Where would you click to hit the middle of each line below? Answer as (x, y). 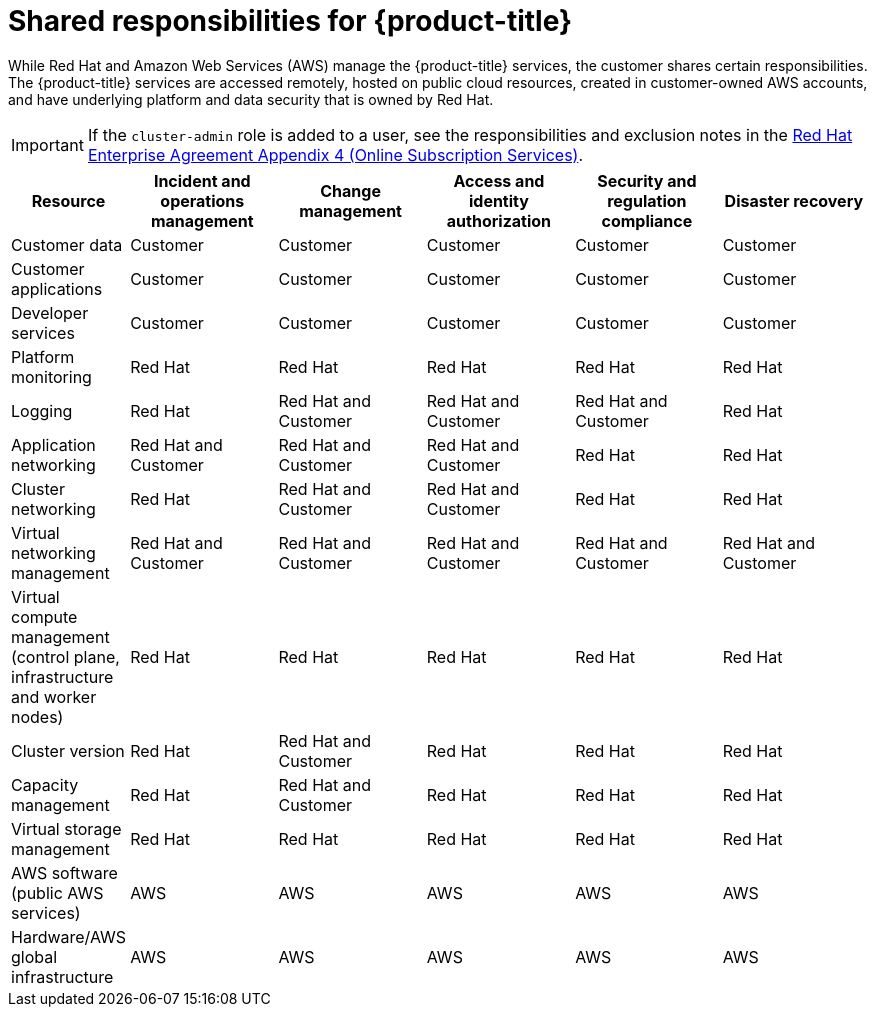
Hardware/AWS (69, 936)
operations (202, 200)
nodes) (37, 716)
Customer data (67, 244)
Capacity (45, 784)
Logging (42, 410)
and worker (54, 696)
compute (44, 616)
